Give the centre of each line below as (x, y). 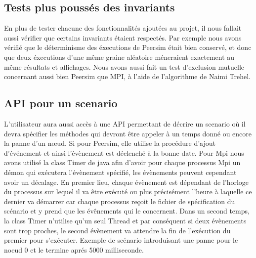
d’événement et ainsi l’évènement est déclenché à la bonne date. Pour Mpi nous (124, 152)
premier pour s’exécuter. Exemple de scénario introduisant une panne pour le (121, 240)
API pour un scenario (61, 103)
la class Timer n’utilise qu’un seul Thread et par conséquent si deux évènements (125, 220)
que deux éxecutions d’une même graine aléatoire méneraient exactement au (119, 57)
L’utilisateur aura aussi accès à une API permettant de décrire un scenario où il (125, 123)
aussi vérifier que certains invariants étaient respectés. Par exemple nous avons (123, 37)
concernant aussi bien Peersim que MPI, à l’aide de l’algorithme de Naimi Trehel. (127, 76)
